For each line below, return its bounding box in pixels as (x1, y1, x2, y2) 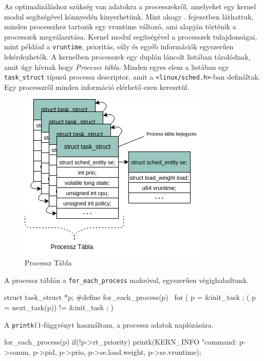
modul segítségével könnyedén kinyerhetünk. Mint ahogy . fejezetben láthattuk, (4, 11, 254, 22)
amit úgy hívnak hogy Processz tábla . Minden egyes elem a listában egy (4, 61, 229, 72)
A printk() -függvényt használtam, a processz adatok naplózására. (4, 319, 214, 330)
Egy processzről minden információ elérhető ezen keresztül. (4, 81, 190, 92)
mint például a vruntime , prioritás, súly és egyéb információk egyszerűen (4, 41, 234, 52)
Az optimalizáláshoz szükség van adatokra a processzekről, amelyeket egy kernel (4, 1, 256, 11)
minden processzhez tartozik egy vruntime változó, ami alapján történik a (4, 21, 236, 32)
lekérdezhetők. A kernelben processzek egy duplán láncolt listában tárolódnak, (4, 51, 251, 62)
